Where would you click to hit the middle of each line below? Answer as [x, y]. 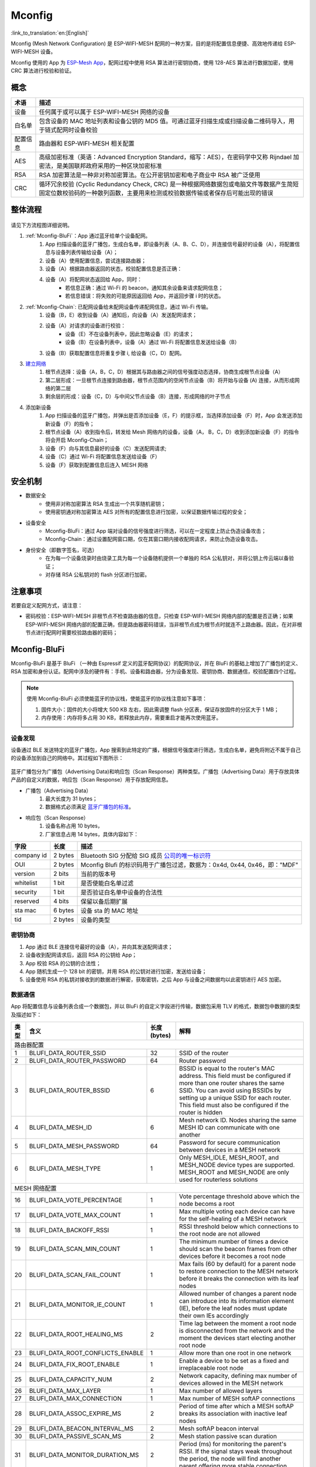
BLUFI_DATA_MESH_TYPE [65, 1169]
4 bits [61, 901]
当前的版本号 [98, 874]
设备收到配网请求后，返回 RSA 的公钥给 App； [81, 955]
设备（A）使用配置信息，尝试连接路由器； [96, 261]
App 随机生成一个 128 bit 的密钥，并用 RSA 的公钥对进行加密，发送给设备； [116, 971]
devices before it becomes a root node [232, 1256]
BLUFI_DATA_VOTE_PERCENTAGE [76, 1200]
